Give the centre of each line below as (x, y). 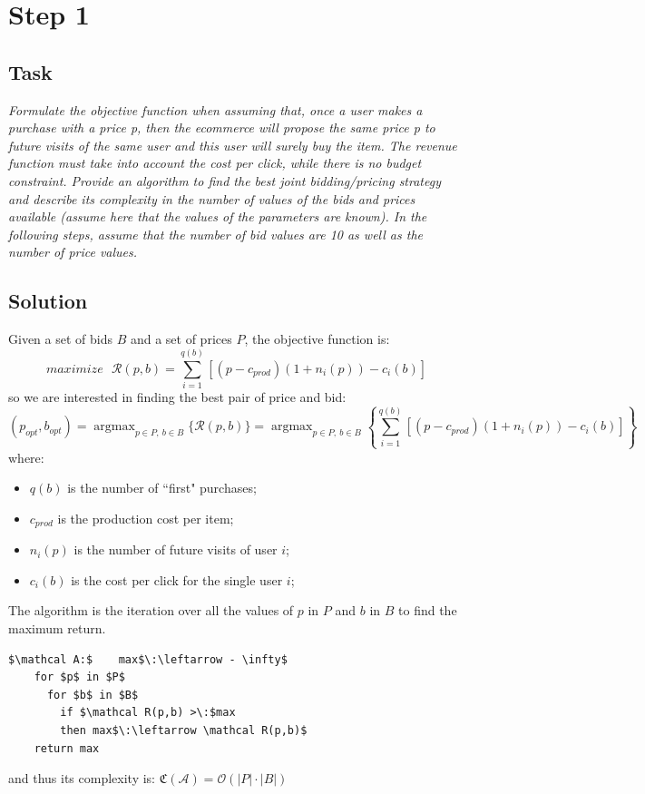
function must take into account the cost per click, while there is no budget (215, 163)
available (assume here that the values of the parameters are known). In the (218, 216)
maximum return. (57, 627)
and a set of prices (181, 339)
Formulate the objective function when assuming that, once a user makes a (215, 109)
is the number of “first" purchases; (162, 488)
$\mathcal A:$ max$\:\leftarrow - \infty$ (148, 659)
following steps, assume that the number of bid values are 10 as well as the (215, 234)
